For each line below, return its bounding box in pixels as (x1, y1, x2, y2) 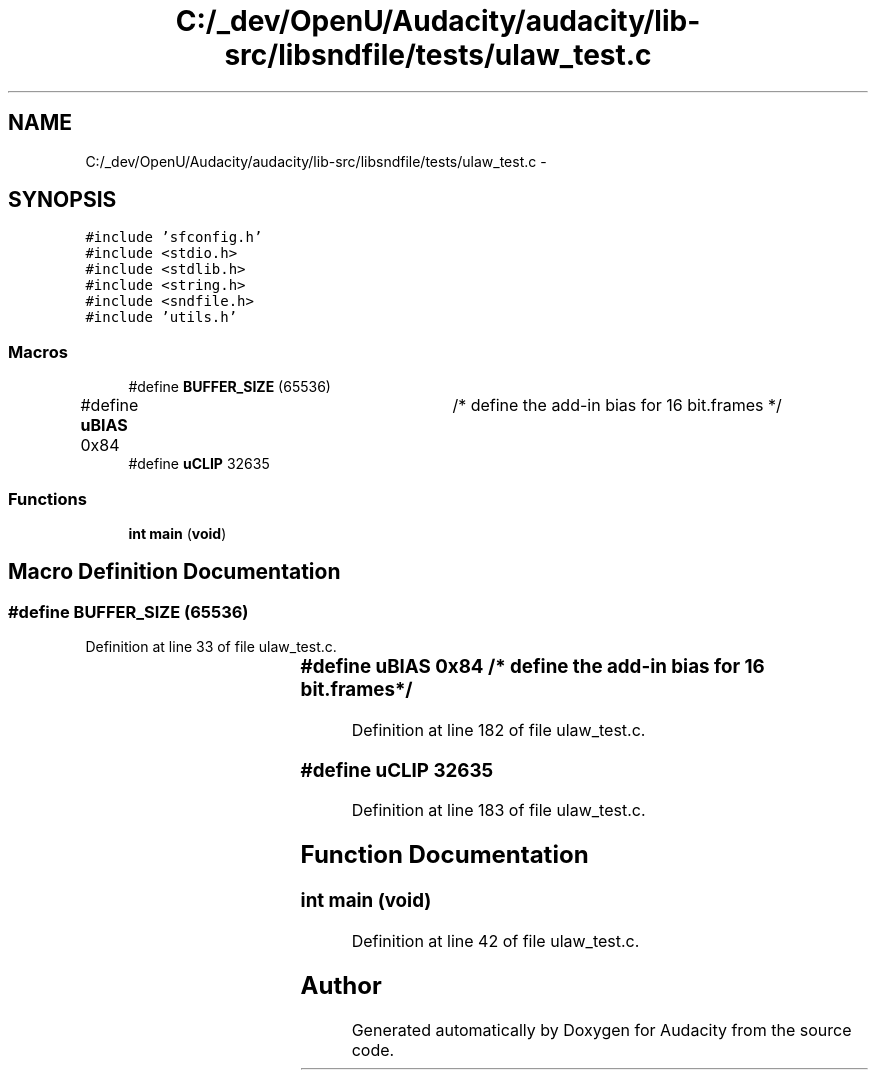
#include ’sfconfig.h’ (85, 229, 263, 246)
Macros (8, 341, 68, 362)
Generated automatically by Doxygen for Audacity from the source (351, 1019, 852, 1040)
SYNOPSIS (8, 187, 117, 213)
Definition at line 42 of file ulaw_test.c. (351, 930, 640, 951)
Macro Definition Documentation (8, 559, 341, 585)
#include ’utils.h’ (85, 309, 238, 326)
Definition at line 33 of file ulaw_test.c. (85, 638, 337, 656)
